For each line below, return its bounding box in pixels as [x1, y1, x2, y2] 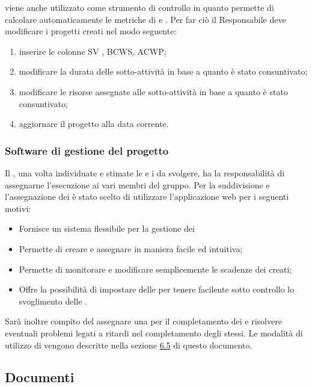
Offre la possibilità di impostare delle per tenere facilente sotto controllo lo [19, 283, 295, 296]
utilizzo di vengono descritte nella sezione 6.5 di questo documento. [5, 338, 252, 351]
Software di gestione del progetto [5, 143, 169, 158]
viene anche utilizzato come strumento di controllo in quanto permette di [5, 1, 274, 13]
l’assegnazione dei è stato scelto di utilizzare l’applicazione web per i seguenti [5, 190, 289, 203]
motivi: [5, 202, 31, 214]
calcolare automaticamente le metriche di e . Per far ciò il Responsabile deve [5, 13, 286, 25]
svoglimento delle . [19, 294, 88, 307]
